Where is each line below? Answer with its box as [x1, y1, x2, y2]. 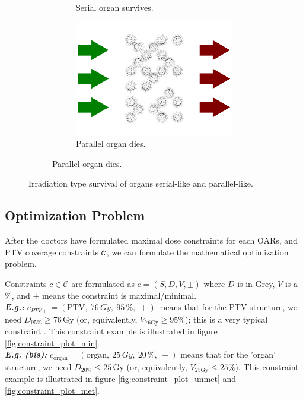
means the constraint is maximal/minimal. [42, 289, 197, 301]
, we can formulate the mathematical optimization [106, 245, 289, 258]
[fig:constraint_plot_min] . [5, 336, 100, 349]
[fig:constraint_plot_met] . [5, 384, 100, 396]
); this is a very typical [185, 312, 268, 325]
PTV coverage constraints [5, 245, 98, 258]
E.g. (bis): [5, 348, 47, 361]
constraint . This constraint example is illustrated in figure [5, 325, 218, 337]
